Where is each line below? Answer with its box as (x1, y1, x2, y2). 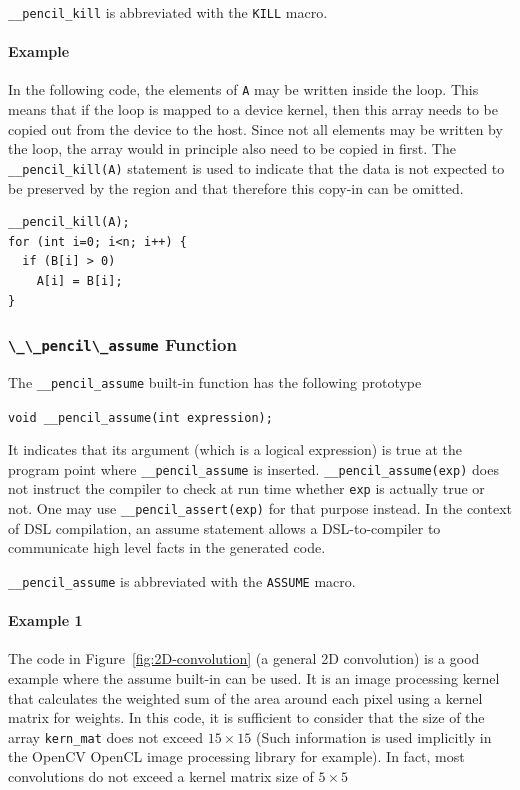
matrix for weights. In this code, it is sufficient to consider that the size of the (8, 707, 485, 728)
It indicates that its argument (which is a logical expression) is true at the (8, 439, 462, 460)
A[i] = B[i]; (36, 273, 123, 288)
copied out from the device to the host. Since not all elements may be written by (8, 118, 503, 139)
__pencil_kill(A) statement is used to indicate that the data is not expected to (8, 157, 505, 178)
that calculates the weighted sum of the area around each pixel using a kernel (8, 687, 483, 708)
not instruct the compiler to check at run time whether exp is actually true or (8, 478, 485, 499)
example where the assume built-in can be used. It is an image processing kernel (8, 668, 500, 688)
